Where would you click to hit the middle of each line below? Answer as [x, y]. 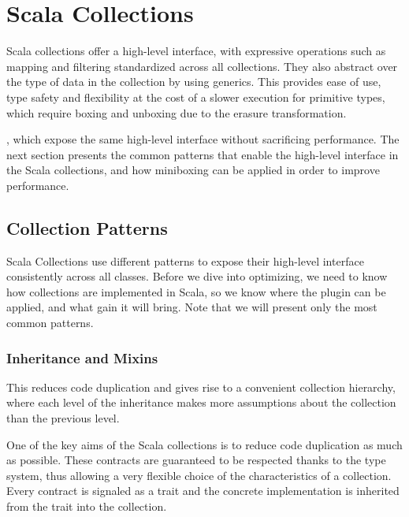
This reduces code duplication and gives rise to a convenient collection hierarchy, [201, 387]
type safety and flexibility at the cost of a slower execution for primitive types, [196, 97]
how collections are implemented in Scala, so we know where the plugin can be [196, 291]
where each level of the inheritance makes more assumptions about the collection [201, 402]
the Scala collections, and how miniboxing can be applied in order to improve [193, 170]
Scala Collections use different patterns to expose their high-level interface [185, 260]
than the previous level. [63, 418]
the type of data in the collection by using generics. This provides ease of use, [194, 82]
